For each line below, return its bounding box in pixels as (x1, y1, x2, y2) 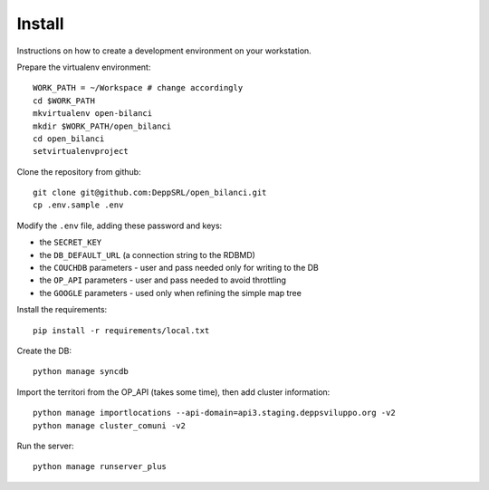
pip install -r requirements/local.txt (33, 325, 210, 335)
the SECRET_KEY (39, 236, 102, 248)
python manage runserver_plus (33, 462, 168, 472)
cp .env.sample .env (33, 200, 124, 210)
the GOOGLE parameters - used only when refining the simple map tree (39, 287, 302, 298)
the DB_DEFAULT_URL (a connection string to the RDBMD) (39, 249, 255, 260)
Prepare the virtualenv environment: (16, 62, 151, 72)
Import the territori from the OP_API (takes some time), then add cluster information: (16, 386, 331, 398)
